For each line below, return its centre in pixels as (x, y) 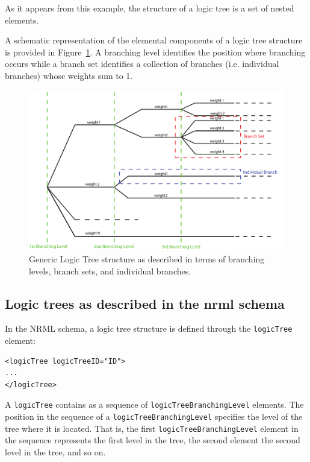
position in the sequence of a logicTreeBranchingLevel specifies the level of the (154, 416)
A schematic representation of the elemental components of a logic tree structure (154, 40)
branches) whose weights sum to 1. (69, 75)
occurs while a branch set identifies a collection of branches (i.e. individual (142, 64)
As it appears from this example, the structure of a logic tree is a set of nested (150, 8)
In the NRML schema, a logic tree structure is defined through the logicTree (149, 328)
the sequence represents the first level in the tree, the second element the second (153, 440)
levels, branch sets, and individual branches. (110, 271)
